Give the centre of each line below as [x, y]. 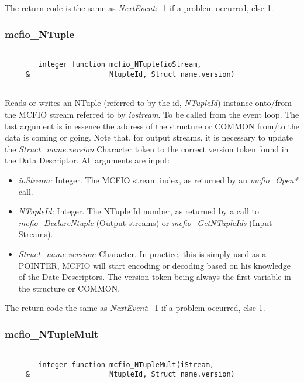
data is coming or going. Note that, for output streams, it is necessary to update [149, 137]
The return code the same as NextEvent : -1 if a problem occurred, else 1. [135, 308]
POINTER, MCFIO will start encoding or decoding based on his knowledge [154, 265]
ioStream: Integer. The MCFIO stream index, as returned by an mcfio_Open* [158, 180]
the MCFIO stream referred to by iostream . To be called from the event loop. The [152, 114]
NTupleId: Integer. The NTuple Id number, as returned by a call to [139, 211]
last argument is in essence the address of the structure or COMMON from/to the [152, 126]
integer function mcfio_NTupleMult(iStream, [126, 365]
